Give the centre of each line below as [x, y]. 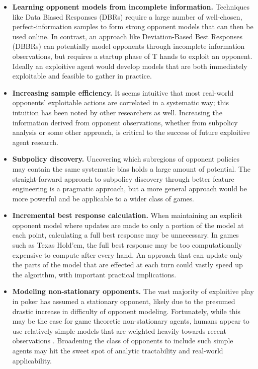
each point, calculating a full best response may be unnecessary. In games [125, 235]
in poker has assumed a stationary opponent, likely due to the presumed [124, 301]
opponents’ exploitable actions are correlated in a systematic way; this [121, 102]
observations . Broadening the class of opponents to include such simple [123, 341]
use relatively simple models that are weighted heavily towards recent [119, 330]
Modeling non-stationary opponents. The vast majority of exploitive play [133, 291]
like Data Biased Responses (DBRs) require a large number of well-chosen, [127, 16]
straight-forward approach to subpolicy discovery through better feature [123, 178]
